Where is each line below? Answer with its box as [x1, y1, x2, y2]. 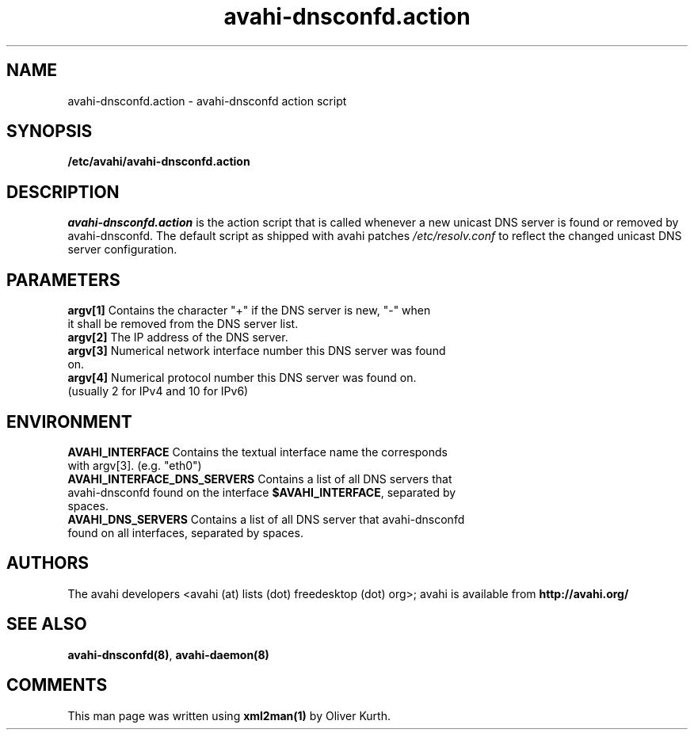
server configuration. [67, 242, 177, 257]
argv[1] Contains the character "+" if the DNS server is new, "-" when [67, 303, 431, 318]
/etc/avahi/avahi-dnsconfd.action [67, 154, 250, 169]
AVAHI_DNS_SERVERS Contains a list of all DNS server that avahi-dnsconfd [67, 512, 465, 526]
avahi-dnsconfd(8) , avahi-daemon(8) [67, 647, 269, 662]
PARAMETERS [6, 269, 120, 290]
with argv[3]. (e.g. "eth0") [67, 458, 202, 472]
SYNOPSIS [6, 121, 93, 142]
